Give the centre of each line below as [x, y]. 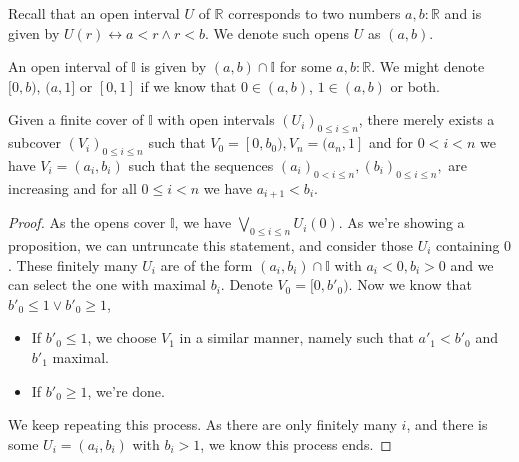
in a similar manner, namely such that [296, 337]
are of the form [206, 264]
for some [305, 66]
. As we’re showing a [401, 222]
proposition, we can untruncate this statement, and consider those [210, 245]
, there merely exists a [426, 119]
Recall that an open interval [94, 13]
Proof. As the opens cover [87, 222]
